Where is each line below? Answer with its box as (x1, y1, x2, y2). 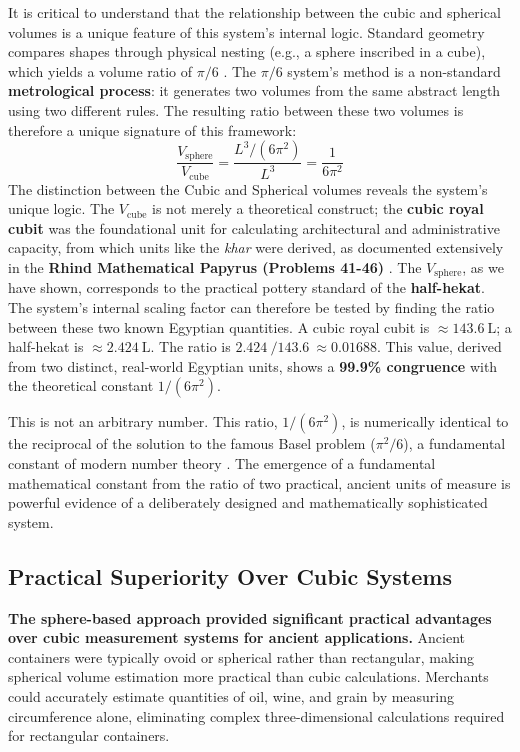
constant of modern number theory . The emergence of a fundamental (8, 453, 436, 474)
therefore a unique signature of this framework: (8, 119, 297, 140)
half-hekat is (8, 336, 84, 357)
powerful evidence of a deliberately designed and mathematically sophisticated (8, 492, 488, 513)
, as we (462, 257, 504, 278)
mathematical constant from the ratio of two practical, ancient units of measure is (8, 472, 511, 493)
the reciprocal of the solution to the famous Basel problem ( (8, 433, 376, 454)
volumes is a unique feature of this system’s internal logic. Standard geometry (8, 21, 485, 42)
